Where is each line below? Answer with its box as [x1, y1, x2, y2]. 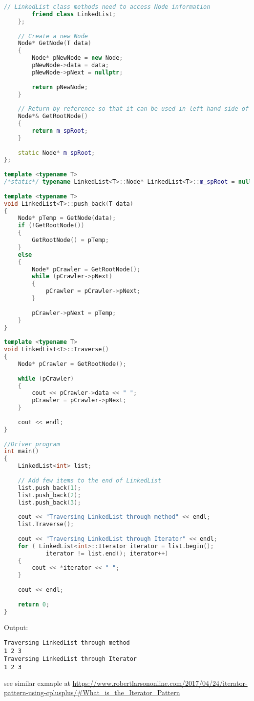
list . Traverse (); [18, 521, 74, 528]
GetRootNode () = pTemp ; [32, 237, 109, 243]
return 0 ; [18, 601, 50, 608]
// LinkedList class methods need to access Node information [4, 3, 211, 10]
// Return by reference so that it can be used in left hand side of [18, 105, 249, 113]
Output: [4, 622, 28, 632]
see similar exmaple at [4, 677, 70, 688]
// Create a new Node [18, 32, 88, 40]
